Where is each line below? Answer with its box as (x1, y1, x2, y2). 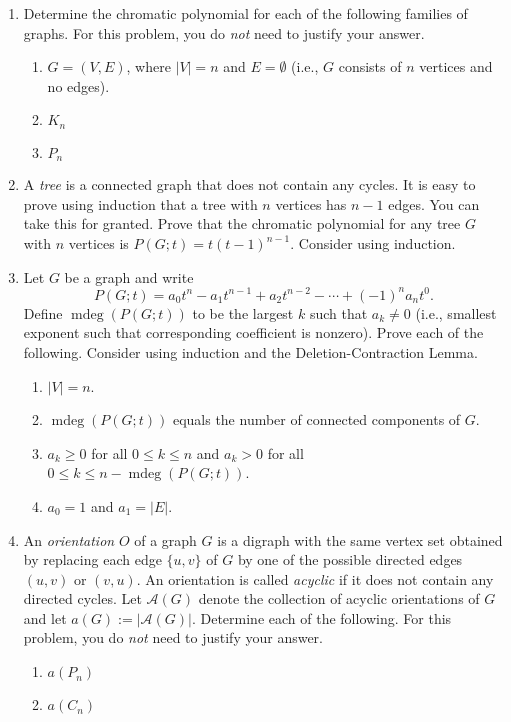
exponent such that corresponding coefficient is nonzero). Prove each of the (23, 322, 484, 343)
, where (126, 56, 171, 77)
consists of (338, 56, 402, 77)
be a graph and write (64, 266, 194, 287)
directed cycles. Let (23, 588, 142, 609)
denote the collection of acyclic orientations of (198, 588, 480, 609)
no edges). (47, 75, 110, 96)
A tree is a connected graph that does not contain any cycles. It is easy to (23, 174, 476, 195)
